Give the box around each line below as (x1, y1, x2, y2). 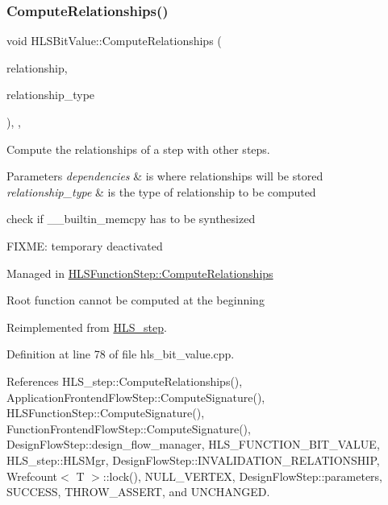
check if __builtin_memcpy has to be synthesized (6, 210, 256, 227)
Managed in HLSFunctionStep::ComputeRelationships (6, 264, 273, 281)
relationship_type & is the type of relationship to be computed (6, 183, 316, 200)
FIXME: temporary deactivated (6, 237, 163, 254)
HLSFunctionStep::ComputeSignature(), (6, 404, 205, 421)
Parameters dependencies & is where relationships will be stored (6, 168, 323, 184)
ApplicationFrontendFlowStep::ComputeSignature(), (6, 388, 265, 405)
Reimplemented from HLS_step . (6, 318, 167, 335)
